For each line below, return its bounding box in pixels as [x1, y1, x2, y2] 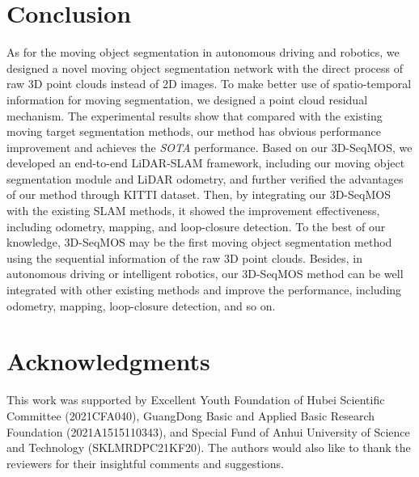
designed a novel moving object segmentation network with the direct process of [6, 59, 403, 76]
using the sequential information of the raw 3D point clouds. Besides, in [6, 249, 362, 266]
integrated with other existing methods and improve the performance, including [6, 281, 402, 298]
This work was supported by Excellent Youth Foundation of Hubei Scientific [6, 391, 385, 408]
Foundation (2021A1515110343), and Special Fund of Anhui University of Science [6, 423, 410, 440]
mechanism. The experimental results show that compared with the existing [6, 107, 383, 124]
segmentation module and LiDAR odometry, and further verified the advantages [6, 170, 404, 187]
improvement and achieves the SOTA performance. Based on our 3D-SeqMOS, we [6, 138, 413, 155]
